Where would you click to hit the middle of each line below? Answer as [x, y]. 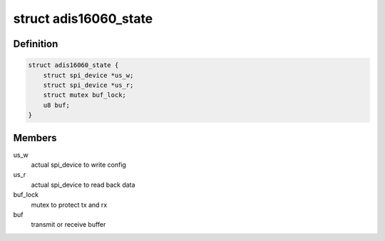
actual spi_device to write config [78, 165]
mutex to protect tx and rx [69, 205]
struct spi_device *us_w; [88, 75]
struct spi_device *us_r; [88, 85]
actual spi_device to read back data [83, 185]
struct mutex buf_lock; [84, 95]
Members [35, 138]
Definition [36, 44]
